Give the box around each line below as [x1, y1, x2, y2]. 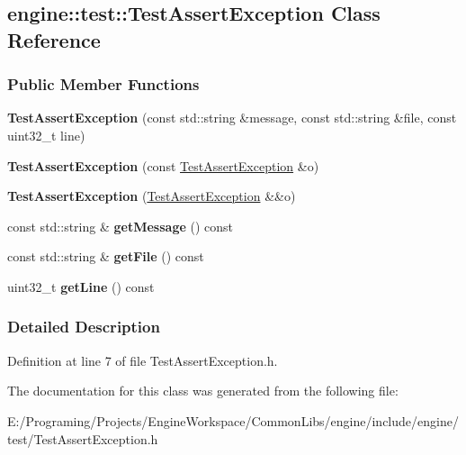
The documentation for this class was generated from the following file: [7, 381, 399, 400]
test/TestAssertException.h [7, 429, 158, 448]
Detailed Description [7, 315, 160, 338]
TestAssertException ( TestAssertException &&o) [7, 187, 296, 205]
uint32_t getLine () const [7, 277, 155, 296]
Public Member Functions [7, 73, 200, 96]
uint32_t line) [7, 125, 85, 144]
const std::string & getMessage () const [7, 216, 234, 235]
